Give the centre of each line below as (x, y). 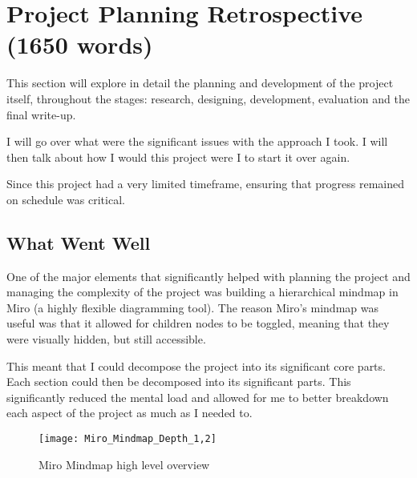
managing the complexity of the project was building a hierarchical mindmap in (202, 292)
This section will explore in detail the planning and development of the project (200, 83)
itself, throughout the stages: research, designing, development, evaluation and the (208, 98)
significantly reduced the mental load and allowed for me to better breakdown (198, 397)
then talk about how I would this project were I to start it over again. (178, 157)
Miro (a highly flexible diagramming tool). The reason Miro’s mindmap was (192, 307)
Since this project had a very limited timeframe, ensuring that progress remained (206, 184)
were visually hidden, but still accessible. (106, 339)
